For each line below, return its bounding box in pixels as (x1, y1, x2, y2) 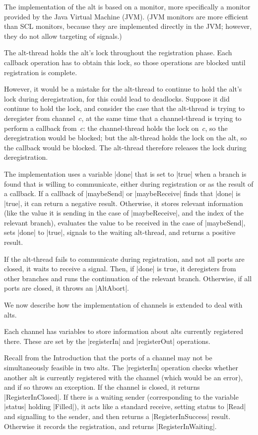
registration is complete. (4, 67, 77, 77)
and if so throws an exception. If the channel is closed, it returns (4, 382, 200, 392)
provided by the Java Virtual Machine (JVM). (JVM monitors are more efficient (4, 11, 249, 21)
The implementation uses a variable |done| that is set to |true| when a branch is (4, 168, 247, 179)
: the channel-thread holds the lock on (83, 122, 199, 133)
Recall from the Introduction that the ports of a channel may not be (4, 352, 212, 363)
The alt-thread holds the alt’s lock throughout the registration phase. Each (4, 47, 232, 58)
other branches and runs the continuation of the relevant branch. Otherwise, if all (4, 273, 252, 283)
